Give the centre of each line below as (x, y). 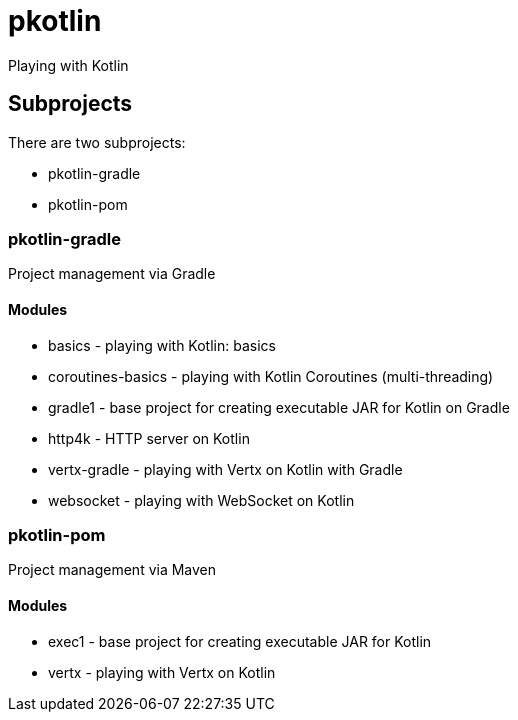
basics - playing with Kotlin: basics (162, 345)
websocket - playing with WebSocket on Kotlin (201, 500)
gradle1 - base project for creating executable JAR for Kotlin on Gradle (279, 407)
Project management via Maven (112, 570)
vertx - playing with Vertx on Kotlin (162, 672)
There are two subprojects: (97, 142)
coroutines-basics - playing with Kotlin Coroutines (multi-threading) (271, 376)
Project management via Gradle (112, 274)
